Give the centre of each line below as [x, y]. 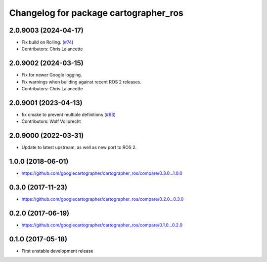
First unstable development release [57, 251]
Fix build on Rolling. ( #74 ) [47, 42]
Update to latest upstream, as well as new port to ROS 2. [79, 148]
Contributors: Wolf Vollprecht [51, 121]
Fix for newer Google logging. [52, 75]
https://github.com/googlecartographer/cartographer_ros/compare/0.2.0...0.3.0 [103, 199]
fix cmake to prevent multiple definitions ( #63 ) [69, 115]
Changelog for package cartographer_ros [96, 13]
